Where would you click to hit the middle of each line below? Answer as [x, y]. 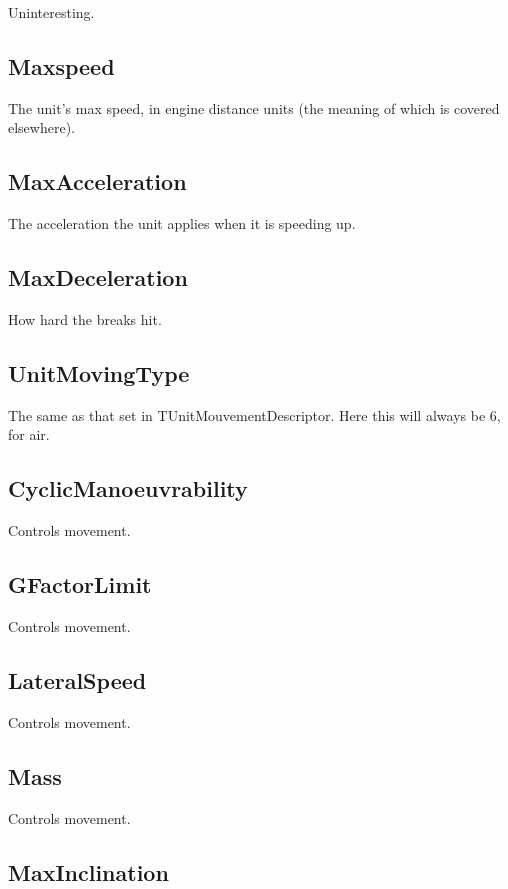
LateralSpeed [77, 679]
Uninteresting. [51, 12]
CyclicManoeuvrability [128, 488]
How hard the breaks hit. [85, 318]
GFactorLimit [80, 584]
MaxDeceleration [98, 277]
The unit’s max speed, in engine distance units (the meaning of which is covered [254, 107]
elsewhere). [41, 127]
